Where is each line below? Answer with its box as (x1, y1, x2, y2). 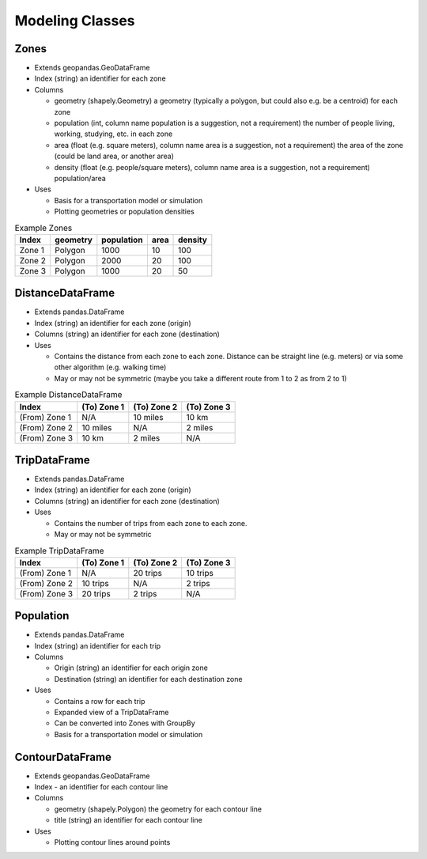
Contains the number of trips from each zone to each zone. (54, 518, 248, 528)
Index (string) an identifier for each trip (34, 641, 161, 650)
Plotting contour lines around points (54, 838, 171, 847)
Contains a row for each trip (54, 696, 145, 706)
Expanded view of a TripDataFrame (54, 708, 169, 717)
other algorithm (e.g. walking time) (54, 362, 167, 372)
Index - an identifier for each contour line (34, 782, 168, 792)
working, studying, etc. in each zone (54, 129, 173, 138)
